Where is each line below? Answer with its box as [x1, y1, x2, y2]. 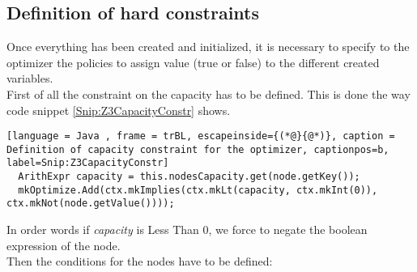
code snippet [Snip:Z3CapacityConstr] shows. [6, 101, 231, 118]
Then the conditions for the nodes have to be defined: [6, 253, 273, 270]
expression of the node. [6, 236, 121, 253]
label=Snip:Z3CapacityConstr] [6, 157, 169, 169]
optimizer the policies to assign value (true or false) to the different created [6, 53, 380, 70]
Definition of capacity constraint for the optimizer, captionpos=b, [6, 143, 389, 155]
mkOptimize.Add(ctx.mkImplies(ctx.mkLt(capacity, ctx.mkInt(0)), [18, 184, 378, 196]
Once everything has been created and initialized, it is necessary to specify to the [6, 38, 410, 55]
